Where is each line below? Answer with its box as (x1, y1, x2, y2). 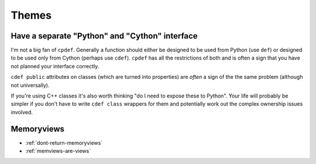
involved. (11, 109, 33, 116)
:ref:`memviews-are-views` (25, 148, 91, 155)
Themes (11, 9, 52, 22)
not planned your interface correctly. (11, 62, 99, 69)
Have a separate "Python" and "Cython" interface (11, 31, 198, 41)
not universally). (11, 82, 50, 89)
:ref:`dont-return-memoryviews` (25, 139, 103, 146)
